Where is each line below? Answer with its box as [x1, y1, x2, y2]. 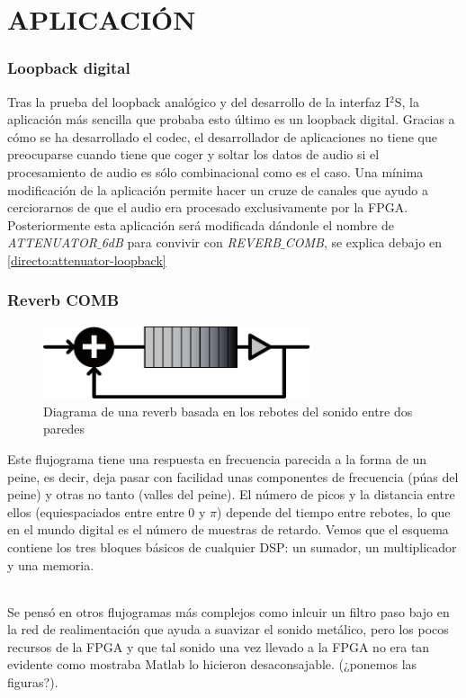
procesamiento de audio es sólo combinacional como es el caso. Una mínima [7, 162, 424, 181]
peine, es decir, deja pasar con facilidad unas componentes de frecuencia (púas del [7, 467, 459, 486]
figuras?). [7, 673, 58, 692]
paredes [43, 419, 85, 438]
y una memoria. [7, 555, 94, 574]
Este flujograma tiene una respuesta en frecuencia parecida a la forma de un [7, 449, 427, 468]
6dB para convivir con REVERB [101, 233, 282, 252]
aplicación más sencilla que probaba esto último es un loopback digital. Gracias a [7, 110, 455, 129]
